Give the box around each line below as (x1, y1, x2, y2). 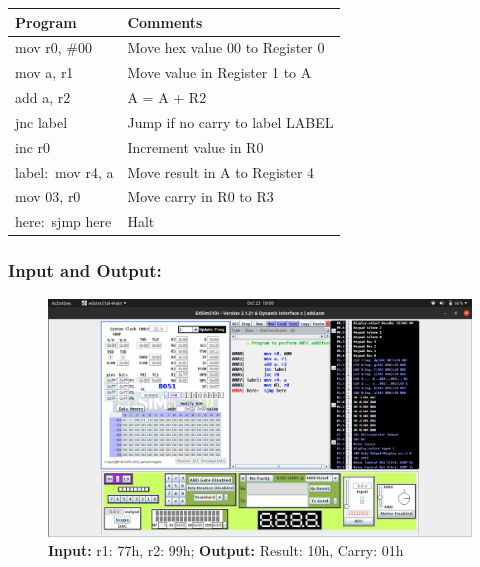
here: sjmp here (15, 211, 112, 232)
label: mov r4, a (15, 161, 114, 182)
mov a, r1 (15, 62, 74, 83)
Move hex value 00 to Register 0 (127, 37, 325, 58)
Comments (127, 11, 203, 32)
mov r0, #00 (15, 37, 93, 58)
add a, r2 (15, 87, 71, 108)
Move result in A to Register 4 (127, 161, 315, 182)
